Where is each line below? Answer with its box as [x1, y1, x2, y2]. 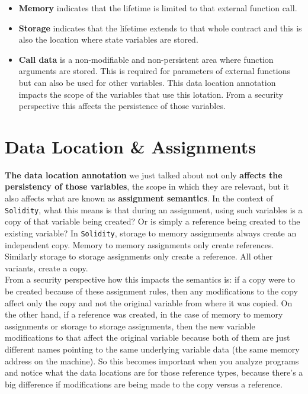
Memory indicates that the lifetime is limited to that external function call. [18, 2, 297, 14]
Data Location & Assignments [5, 134, 256, 158]
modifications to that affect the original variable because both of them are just [5, 331, 290, 344]
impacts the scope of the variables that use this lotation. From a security [18, 88, 283, 100]
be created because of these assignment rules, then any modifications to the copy [5, 284, 298, 297]
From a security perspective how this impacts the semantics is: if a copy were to [5, 273, 296, 286]
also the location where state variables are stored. [18, 33, 198, 46]
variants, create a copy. [5, 261, 88, 274]
